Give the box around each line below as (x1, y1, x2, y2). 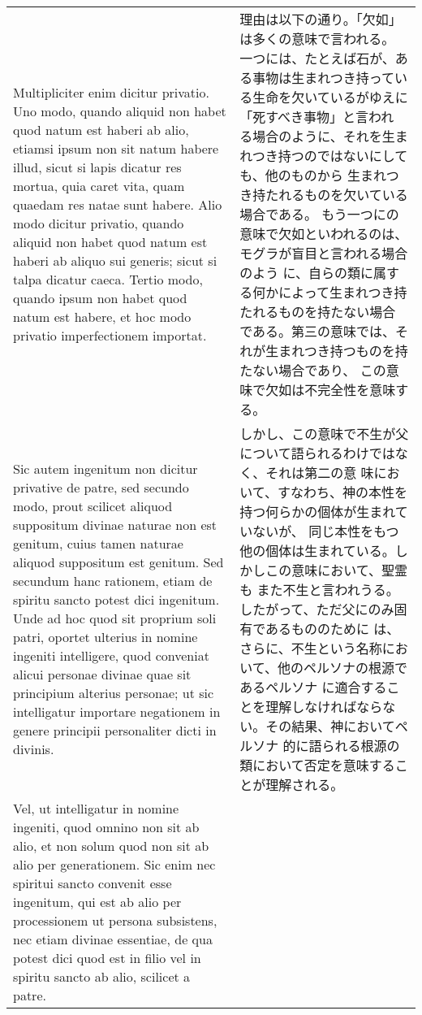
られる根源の (321, 736, 400, 755)
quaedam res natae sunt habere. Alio (13, 195, 222, 214)
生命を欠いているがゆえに (252, 88, 408, 106)
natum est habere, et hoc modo (13, 307, 192, 326)
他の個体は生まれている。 (239, 541, 395, 560)
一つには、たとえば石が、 (239, 49, 395, 67)
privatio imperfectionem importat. (13, 326, 207, 345)
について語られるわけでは (239, 444, 395, 462)
